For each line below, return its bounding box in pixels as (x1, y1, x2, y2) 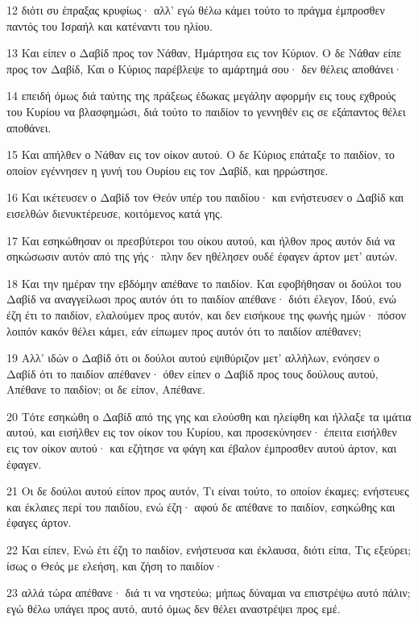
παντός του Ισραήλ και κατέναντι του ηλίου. (6, 17, 213, 34)
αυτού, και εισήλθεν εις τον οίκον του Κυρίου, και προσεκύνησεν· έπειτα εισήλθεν (6, 424, 397, 440)
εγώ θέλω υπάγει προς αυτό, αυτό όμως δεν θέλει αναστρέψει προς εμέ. (6, 599, 341, 616)
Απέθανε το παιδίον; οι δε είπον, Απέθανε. (6, 381, 205, 398)
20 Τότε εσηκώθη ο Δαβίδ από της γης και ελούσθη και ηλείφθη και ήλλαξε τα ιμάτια (6, 407, 412, 424)
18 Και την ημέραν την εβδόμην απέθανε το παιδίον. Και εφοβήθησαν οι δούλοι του (6, 274, 402, 291)
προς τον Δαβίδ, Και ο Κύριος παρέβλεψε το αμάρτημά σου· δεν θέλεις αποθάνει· (6, 60, 403, 77)
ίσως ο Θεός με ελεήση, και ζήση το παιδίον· (6, 557, 223, 574)
